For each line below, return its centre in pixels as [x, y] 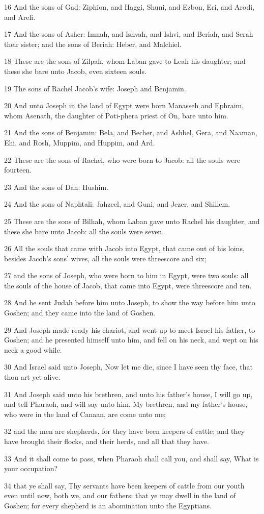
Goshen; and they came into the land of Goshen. [80, 313]
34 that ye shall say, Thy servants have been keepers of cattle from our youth [124, 485]
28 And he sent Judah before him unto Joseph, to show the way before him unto [130, 302]
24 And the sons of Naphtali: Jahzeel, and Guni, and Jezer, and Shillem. [117, 204]
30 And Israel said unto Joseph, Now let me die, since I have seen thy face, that [128, 367]
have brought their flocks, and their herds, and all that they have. [107, 441]
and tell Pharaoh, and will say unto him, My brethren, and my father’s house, [126, 404]
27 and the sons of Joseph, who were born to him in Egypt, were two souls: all [126, 275]
